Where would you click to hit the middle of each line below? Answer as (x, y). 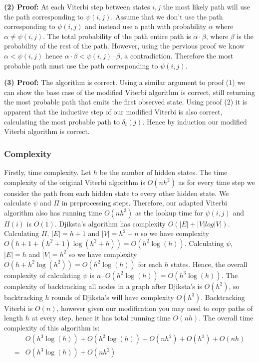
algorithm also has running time (53, 212)
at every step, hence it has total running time (101, 318)
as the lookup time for (169, 212)
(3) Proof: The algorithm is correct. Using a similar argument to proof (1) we (125, 82)
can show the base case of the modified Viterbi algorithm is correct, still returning (130, 92)
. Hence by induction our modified (195, 121)
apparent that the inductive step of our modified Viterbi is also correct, (113, 111)
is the (245, 36)
